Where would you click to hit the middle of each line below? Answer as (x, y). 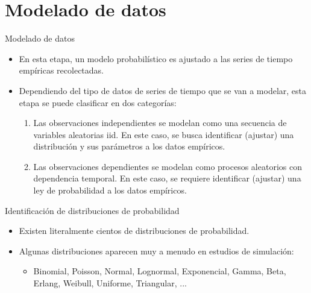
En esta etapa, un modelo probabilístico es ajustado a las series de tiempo (156, 58)
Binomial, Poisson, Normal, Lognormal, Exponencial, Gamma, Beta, (160, 271)
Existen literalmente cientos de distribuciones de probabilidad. (134, 231)
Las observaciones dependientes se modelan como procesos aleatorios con (168, 166)
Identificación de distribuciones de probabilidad (92, 210)
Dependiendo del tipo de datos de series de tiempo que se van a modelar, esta (163, 90)
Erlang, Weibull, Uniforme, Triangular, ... (110, 283)
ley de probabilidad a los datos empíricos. (110, 190)
